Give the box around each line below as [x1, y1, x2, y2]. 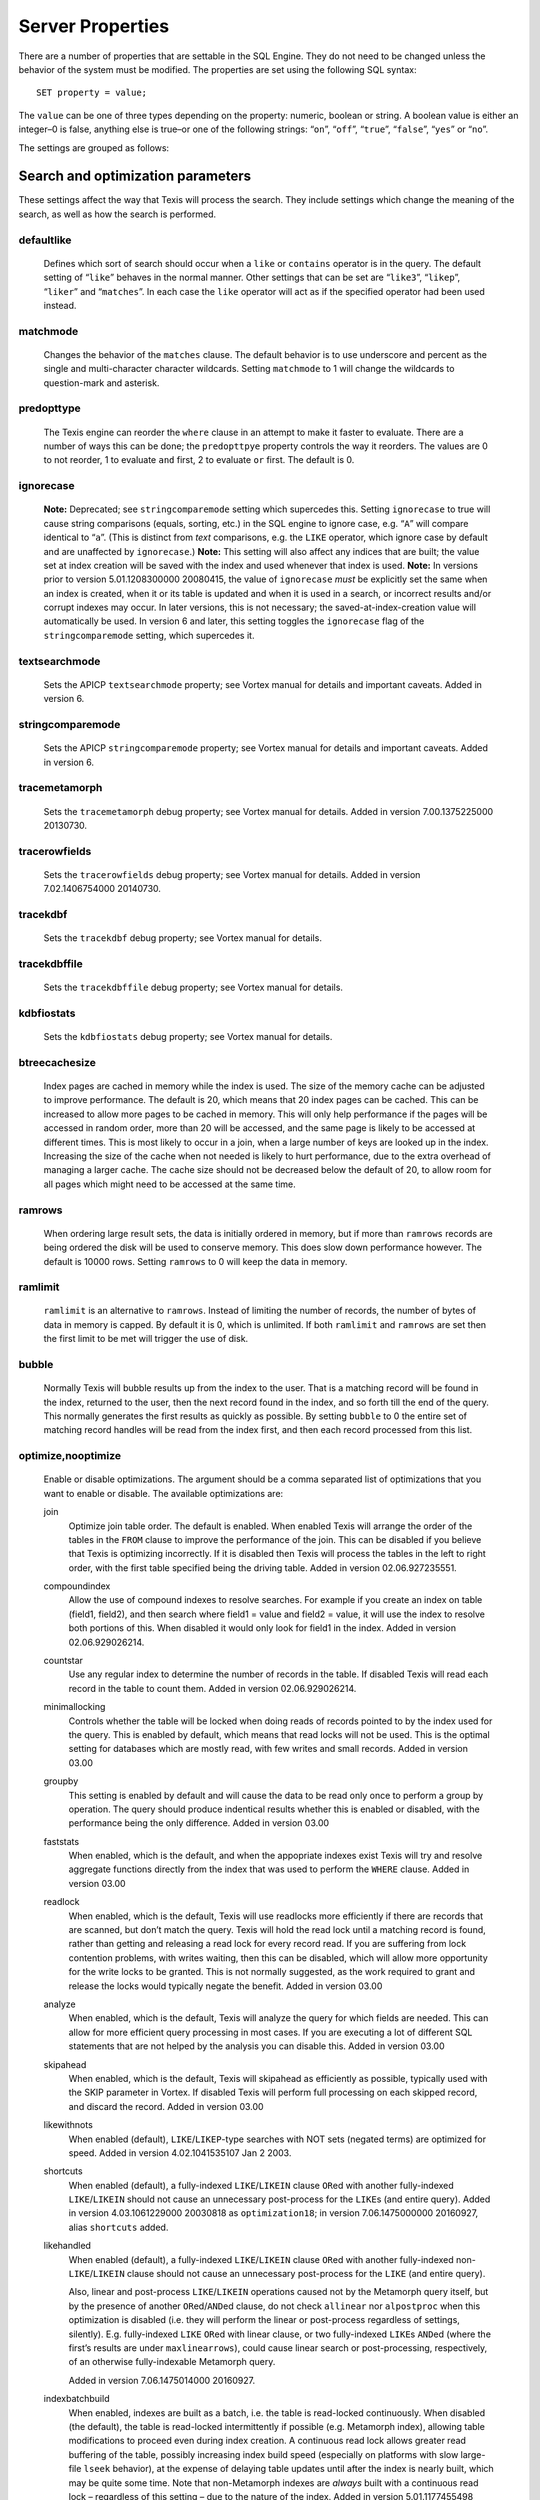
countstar [43, 1655, 84, 1667]
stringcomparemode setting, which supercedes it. [43, 629, 255, 641]
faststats [43, 1835, 80, 1847]
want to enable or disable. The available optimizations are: [43, 1487, 284, 1499]
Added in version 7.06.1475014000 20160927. [68, 2374, 256, 2386]
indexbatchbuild [43, 2393, 110, 2405]
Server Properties [18, 15, 170, 37]
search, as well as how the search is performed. [18, 208, 217, 220]
